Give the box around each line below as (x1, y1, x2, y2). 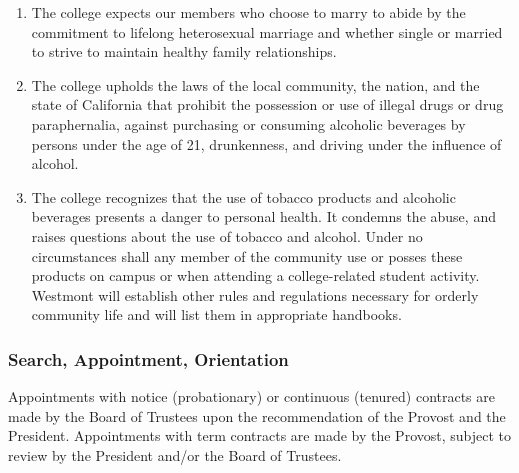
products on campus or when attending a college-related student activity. (31, 265, 480, 286)
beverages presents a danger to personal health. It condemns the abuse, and (31, 206, 496, 227)
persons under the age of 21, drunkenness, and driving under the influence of (31, 133, 502, 154)
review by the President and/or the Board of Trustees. (8, 444, 342, 465)
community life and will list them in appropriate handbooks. (31, 304, 402, 325)
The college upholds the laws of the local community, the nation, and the (31, 74, 480, 95)
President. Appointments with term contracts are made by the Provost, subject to (8, 425, 512, 446)
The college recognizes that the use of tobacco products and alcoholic (31, 186, 456, 207)
